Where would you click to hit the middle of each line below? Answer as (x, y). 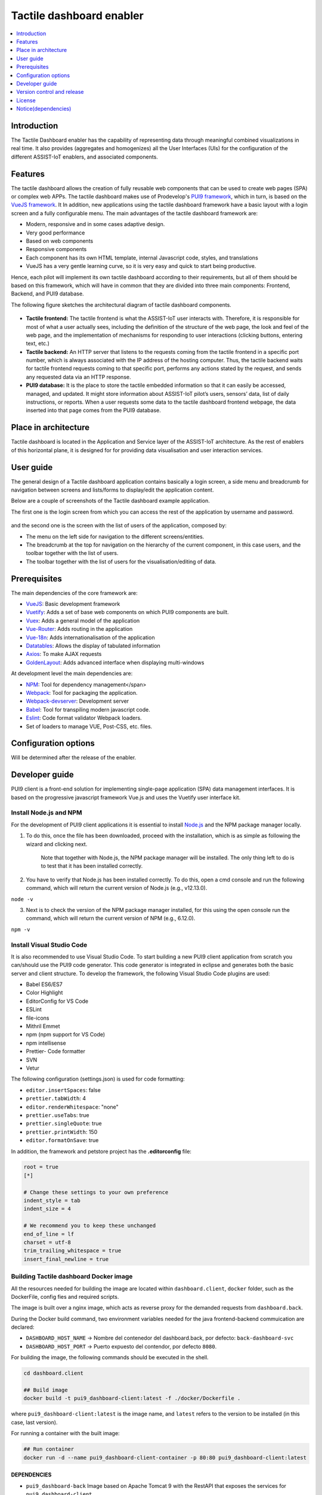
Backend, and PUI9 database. (47, 294)
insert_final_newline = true (66, 1259)
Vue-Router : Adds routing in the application (79, 629)
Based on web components (60, 241)
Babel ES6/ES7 (44, 984)
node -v (22, 899)
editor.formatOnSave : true (62, 1140)
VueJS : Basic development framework (73, 604)
